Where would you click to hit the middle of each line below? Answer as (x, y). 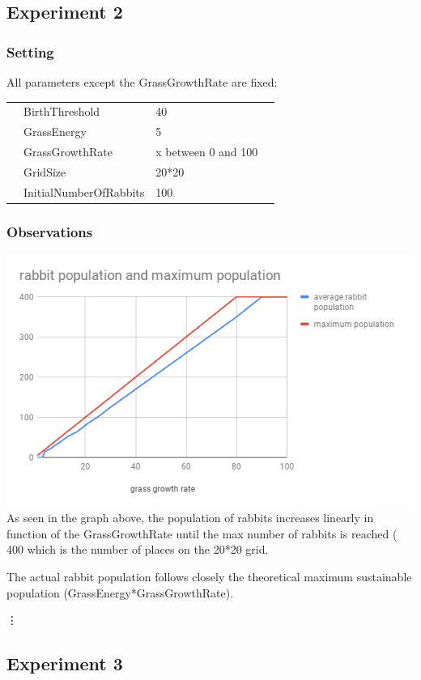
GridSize (45, 171)
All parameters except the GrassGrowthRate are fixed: (142, 82)
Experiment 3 (65, 663)
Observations (50, 231)
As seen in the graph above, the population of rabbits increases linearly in (190, 518)
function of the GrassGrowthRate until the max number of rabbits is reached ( (202, 533)
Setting (30, 51)
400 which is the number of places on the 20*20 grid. (138, 549)
